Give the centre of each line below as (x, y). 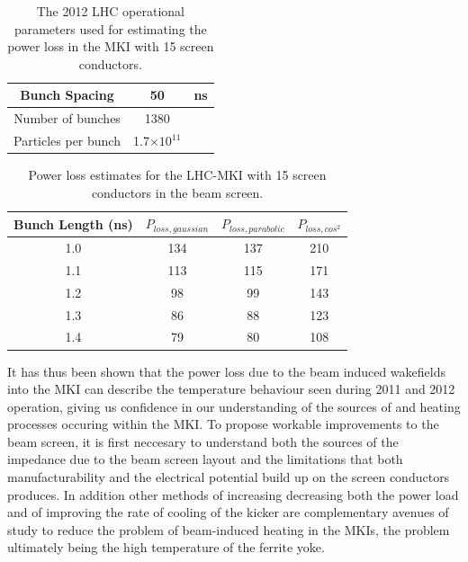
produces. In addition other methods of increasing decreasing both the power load (233, 494)
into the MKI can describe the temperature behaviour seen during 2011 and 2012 (231, 389)
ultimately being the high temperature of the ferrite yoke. (166, 547)
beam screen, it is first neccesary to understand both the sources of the (203, 441)
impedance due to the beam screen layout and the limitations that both (205, 459)
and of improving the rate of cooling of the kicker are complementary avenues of (228, 512)
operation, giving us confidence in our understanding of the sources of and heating (234, 406)
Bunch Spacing (67, 95)
